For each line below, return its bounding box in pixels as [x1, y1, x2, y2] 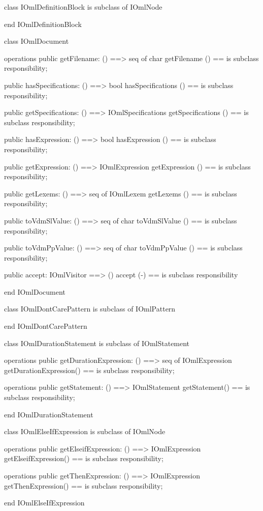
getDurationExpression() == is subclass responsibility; [4, 364, 175, 375]
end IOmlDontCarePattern [4, 321, 87, 331]
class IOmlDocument [4, 36, 69, 46]
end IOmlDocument [4, 286, 65, 297]
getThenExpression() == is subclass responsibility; [4, 480, 163, 491]
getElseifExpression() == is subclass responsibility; [4, 453, 163, 464]
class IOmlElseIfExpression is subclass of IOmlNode [4, 426, 166, 437]
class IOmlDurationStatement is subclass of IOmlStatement [4, 337, 190, 348]
